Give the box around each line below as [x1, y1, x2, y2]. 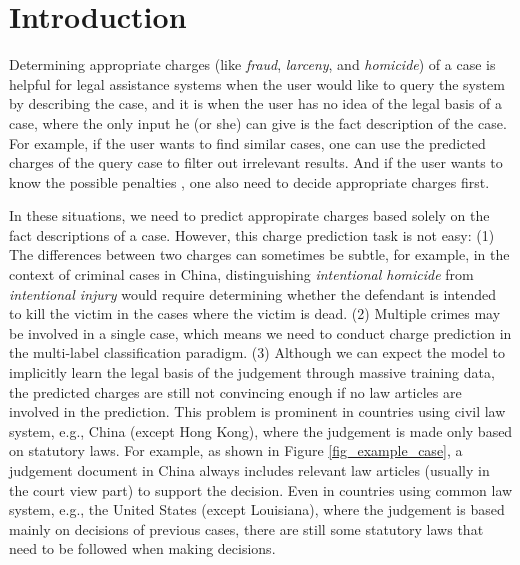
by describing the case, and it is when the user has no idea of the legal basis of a [9, 93, 502, 114]
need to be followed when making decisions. [9, 538, 276, 559]
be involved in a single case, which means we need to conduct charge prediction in [9, 322, 512, 343]
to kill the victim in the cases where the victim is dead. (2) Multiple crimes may [9, 303, 501, 324]
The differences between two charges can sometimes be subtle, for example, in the [9, 244, 510, 265]
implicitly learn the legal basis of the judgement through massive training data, [9, 362, 495, 383]
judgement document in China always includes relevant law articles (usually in [9, 460, 490, 480]
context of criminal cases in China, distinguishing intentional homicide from [9, 264, 474, 285]
